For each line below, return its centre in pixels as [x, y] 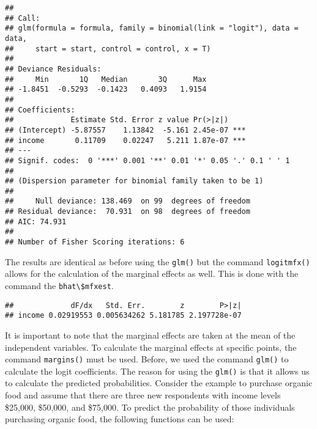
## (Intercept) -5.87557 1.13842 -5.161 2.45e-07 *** [125, 130]
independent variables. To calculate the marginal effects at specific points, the [151, 347]
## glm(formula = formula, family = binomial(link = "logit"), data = [152, 28]
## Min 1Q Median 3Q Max [106, 79]
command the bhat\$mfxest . [59, 285]
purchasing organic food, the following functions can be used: [120, 419]
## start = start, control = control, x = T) [108, 49]
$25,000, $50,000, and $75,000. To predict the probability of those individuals [150, 407]
